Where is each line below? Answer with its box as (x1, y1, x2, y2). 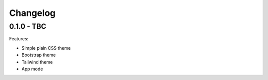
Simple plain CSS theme (21, 45, 71, 51)
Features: (9, 36, 29, 42)
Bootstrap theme (21, 52, 56, 58)
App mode (21, 66, 43, 72)
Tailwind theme (21, 59, 53, 65)
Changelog (9, 7, 56, 18)
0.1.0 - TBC (9, 22, 47, 31)
